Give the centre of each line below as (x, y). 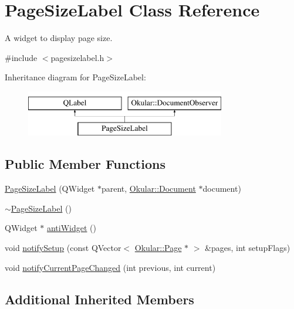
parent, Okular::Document (148, 189)
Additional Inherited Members (99, 299)
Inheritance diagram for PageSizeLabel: (75, 77)
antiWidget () (71, 228)
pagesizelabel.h (77, 57)
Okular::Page (158, 248)
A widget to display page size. (59, 38)
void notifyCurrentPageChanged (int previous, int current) (110, 267)
